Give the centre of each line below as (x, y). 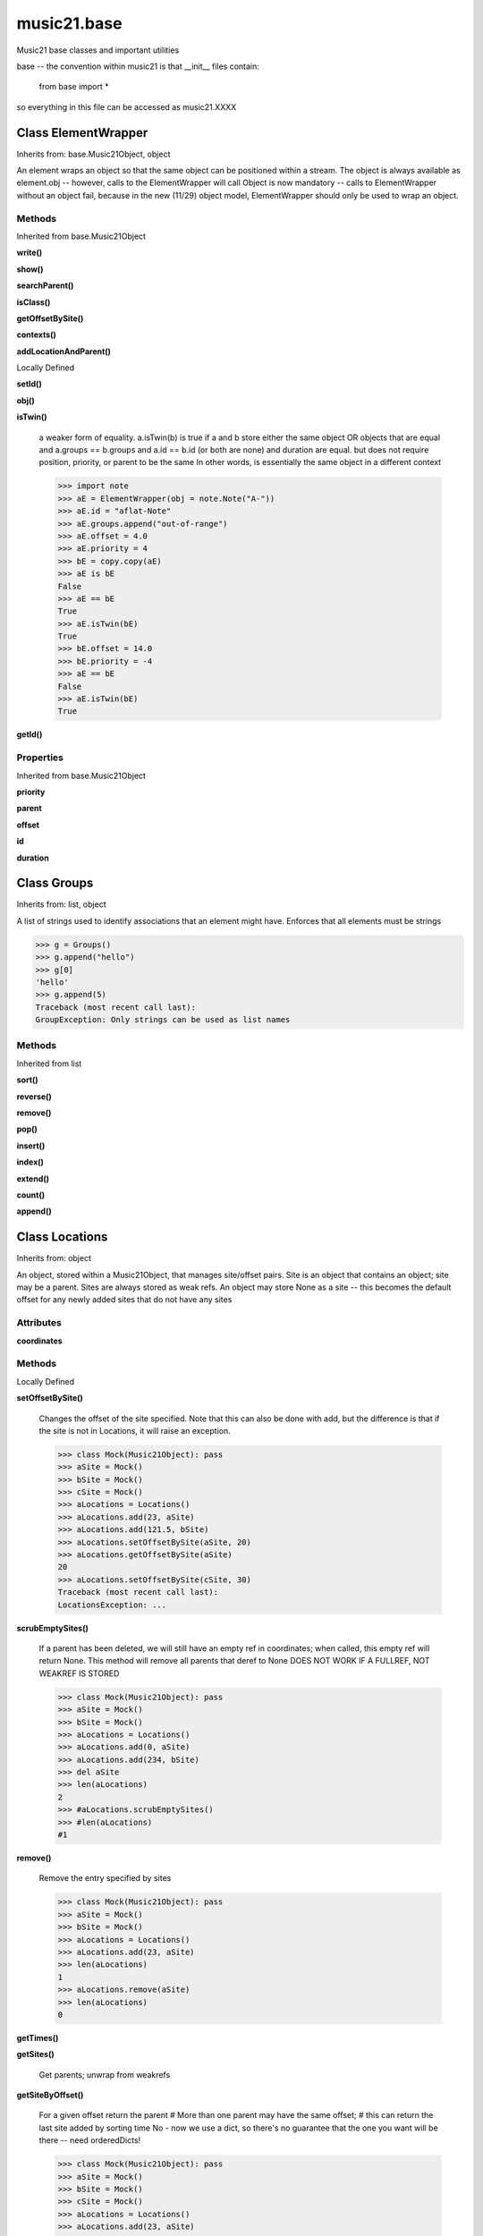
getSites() (35, 2054)
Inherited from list (49, 1063)
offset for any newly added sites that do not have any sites (124, 1300)
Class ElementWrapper (82, 133)
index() (30, 1162)
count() (30, 1195)
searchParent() (45, 285)
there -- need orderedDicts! (90, 2140)
